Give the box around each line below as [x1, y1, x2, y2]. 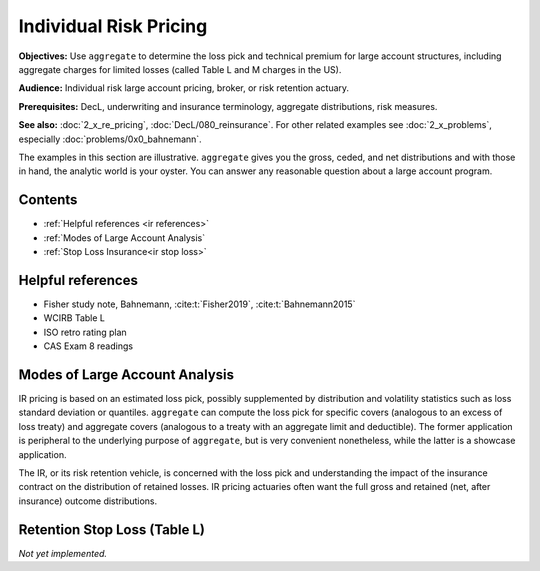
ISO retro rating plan [43, 326, 127, 338]
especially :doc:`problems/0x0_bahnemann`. [18, 133, 202, 145]
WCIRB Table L [43, 312, 105, 324]
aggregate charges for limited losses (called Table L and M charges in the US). [18, 63, 342, 75]
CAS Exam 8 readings [43, 340, 134, 352]
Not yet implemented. [18, 547, 108, 559]
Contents [18, 191, 78, 209]
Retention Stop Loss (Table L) [18, 521, 205, 538]
